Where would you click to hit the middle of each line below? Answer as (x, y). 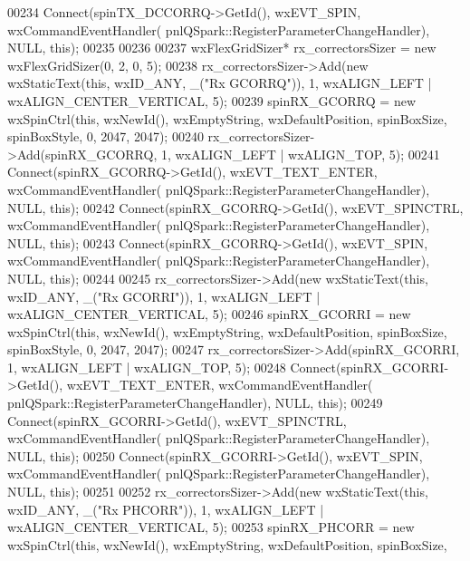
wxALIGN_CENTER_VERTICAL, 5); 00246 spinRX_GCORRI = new (209, 314)
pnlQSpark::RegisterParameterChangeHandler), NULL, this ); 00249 (195, 403)
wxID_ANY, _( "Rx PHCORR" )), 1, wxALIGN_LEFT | (166, 509)
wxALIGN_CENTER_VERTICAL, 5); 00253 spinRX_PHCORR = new (211, 527)
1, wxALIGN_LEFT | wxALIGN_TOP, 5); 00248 (147, 367)
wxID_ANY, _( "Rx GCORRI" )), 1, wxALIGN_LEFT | (164, 296)
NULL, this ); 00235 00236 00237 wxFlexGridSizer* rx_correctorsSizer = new (222, 48)
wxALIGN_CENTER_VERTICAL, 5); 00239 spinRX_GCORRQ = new (211, 100)
